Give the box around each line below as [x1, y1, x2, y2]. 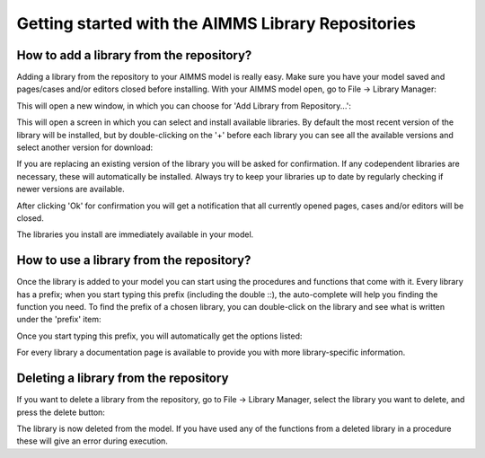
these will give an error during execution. [16, 436, 168, 446]
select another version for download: [16, 142, 153, 153]
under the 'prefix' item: [16, 314, 102, 325]
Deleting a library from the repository [16, 371, 229, 386]
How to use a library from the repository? [16, 252, 251, 269]
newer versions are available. [16, 184, 125, 195]
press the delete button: [16, 407, 105, 418]
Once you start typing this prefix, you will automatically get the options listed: [16, 330, 303, 341]
